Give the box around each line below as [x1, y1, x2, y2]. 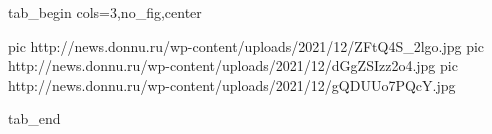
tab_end [8, 108, 61, 129]
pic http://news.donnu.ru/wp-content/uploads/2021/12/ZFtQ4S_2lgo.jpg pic [8, 35, 485, 56]
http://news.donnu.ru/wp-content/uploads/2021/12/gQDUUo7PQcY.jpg [8, 74, 456, 95]
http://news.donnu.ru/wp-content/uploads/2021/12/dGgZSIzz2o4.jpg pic [8, 55, 458, 76]
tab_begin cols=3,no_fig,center [8, 2, 202, 22]
